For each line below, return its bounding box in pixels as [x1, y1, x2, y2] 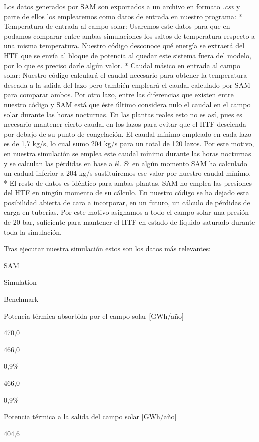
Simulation [4, 277, 37, 287]
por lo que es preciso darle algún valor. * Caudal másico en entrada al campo [4, 60, 240, 70]
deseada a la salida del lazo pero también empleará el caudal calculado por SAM [4, 79, 250, 90]
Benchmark [4, 294, 39, 304]
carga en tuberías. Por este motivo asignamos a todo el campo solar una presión [4, 207, 249, 217]
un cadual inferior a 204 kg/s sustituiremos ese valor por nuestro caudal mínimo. [4, 168, 251, 178]
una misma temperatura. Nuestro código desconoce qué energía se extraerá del [4, 40, 245, 51]
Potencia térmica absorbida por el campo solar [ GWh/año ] [4, 310, 184, 321]
